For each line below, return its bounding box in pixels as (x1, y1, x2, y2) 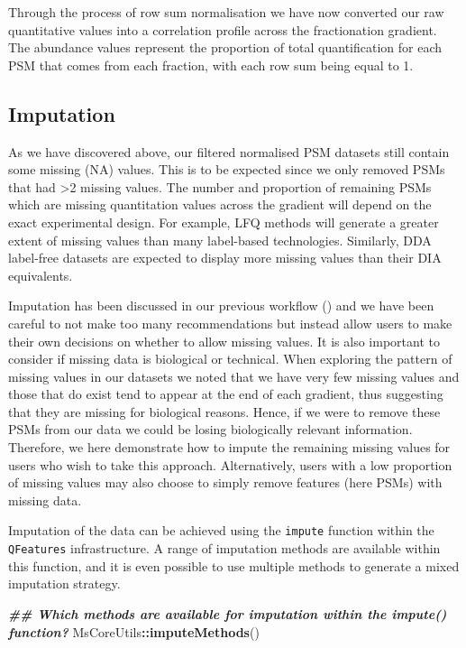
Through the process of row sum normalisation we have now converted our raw (8, 3, 444, 21)
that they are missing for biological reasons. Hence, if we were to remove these (8, 402, 441, 421)
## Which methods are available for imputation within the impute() (8, 604, 447, 623)
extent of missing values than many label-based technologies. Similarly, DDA (8, 230, 432, 249)
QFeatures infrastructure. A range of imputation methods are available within (8, 539, 441, 558)
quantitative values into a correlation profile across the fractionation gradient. (8, 20, 437, 39)
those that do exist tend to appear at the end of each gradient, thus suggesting (8, 384, 443, 403)
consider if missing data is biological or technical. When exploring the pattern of (8, 349, 452, 368)
